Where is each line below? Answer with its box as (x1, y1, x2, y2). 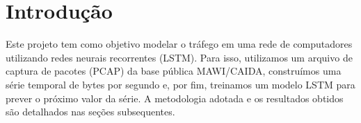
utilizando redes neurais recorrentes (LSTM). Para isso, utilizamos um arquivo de (6, 50, 353, 64)
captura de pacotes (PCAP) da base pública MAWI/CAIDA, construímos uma (6, 64, 342, 78)
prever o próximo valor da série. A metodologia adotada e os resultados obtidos (6, 91, 344, 105)
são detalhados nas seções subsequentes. (6, 104, 175, 119)
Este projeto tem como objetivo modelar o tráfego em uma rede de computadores (6, 37, 353, 51)
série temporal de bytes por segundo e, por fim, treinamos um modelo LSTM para (6, 77, 355, 91)
